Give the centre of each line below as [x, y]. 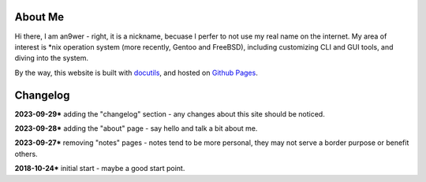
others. [26, 154]
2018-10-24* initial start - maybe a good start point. [100, 169]
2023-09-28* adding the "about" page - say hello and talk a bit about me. [136, 128]
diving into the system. [51, 58]
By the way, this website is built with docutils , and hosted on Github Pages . [136, 72]
